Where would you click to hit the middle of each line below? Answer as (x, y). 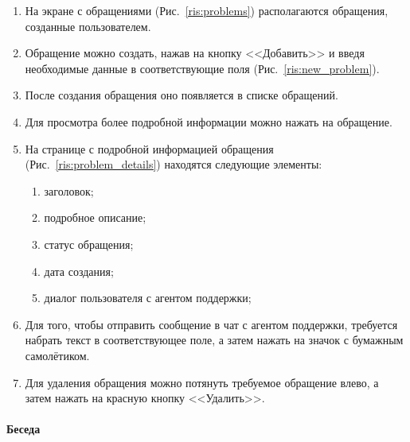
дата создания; (79, 271)
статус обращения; (89, 244)
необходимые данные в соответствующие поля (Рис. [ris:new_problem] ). (202, 68)
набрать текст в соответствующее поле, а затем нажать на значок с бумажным (214, 340)
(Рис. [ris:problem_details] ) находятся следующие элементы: (174, 164)
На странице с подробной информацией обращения (149, 148)
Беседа (23, 429)
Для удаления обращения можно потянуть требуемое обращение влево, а (202, 382)
